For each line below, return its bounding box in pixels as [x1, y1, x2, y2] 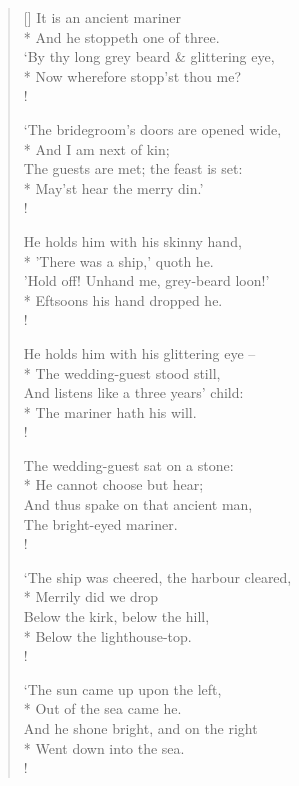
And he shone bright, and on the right [23, 718, 258, 738]
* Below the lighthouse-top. [23, 625, 192, 646]
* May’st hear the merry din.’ [23, 177, 204, 198]
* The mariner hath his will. [23, 401, 197, 422]
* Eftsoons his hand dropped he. [23, 289, 223, 310]
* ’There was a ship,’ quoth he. [23, 250, 214, 271]
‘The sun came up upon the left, [23, 678, 222, 699]
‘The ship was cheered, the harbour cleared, [23, 566, 292, 587]
